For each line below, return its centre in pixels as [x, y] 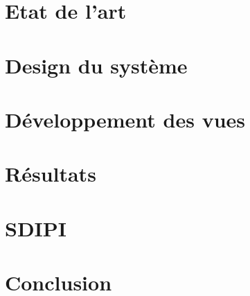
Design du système [96, 65]
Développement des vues [125, 119]
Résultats [51, 174]
